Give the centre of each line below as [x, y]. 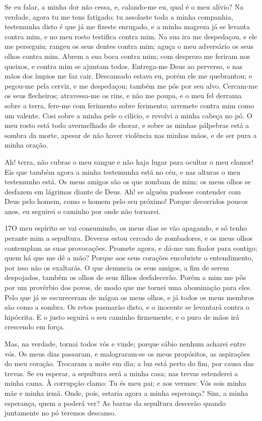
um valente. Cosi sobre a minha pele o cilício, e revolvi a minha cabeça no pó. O [128, 115]
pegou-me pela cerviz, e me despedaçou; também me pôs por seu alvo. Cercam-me [131, 85]
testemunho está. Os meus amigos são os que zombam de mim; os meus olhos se [128, 182]
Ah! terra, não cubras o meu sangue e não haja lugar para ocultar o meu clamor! [129, 161]
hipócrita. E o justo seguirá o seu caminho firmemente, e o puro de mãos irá [122, 317]
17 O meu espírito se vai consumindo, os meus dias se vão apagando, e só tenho [126, 228]
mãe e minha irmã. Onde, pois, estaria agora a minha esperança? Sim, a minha [126, 393]
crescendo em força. [35, 327]
